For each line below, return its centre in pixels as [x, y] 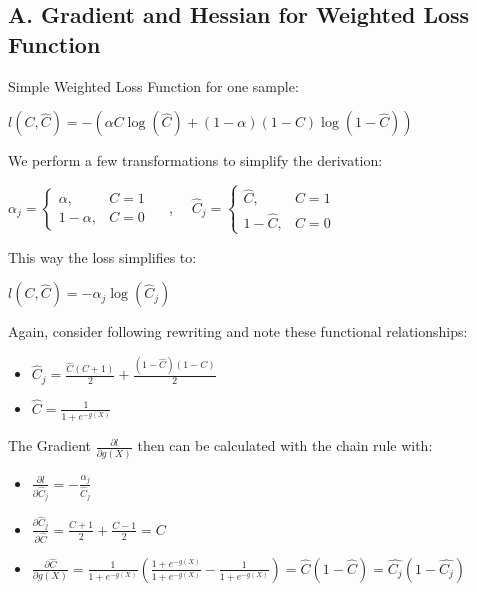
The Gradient [49, 445]
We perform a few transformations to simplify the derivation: [195, 160]
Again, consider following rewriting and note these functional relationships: [238, 331]
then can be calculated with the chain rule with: [285, 445]
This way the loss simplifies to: [102, 256]
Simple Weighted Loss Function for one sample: [153, 85]
